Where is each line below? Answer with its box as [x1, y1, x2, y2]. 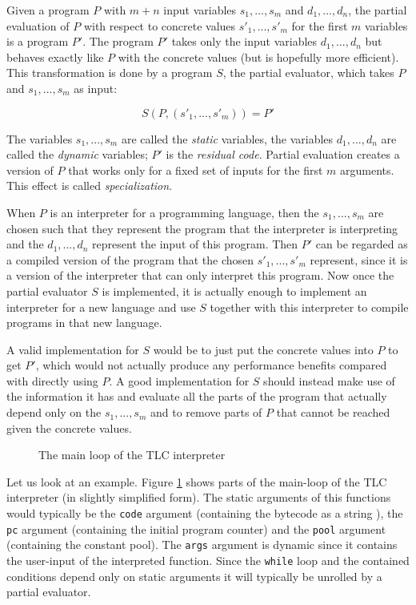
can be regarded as [315, 236, 408, 252]
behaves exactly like [6, 48, 104, 65]
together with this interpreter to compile [210, 298, 409, 315]
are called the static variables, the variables [121, 130, 334, 147]
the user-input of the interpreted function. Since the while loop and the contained [6, 552, 410, 568]
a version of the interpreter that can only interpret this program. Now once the [6, 267, 394, 284]
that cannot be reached [276, 404, 390, 421]
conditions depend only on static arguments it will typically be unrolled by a [6, 567, 382, 584]
